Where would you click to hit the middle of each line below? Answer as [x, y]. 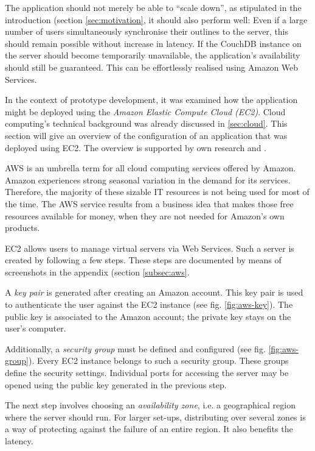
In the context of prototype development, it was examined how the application [151, 100]
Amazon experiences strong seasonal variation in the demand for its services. [148, 179]
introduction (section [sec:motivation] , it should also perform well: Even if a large [156, 19]
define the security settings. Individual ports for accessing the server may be [147, 373]
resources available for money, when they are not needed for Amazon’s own [145, 215]
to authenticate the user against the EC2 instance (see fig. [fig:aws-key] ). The [149, 304]
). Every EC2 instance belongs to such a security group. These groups [158, 360]
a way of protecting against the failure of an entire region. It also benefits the [149, 429]
